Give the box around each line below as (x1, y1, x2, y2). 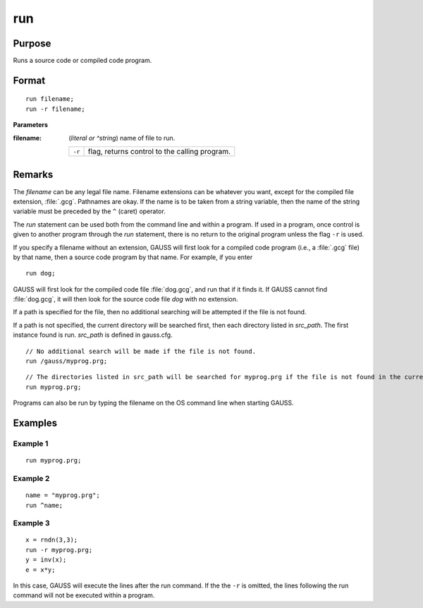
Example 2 (13, 473, 50, 483)
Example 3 (13, 518, 50, 528)
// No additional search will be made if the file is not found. (25, 347, 257, 355)
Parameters (13, 121, 49, 129)
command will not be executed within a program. (13, 591, 155, 600)
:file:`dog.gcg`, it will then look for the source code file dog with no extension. (13, 295, 239, 304)
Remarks (13, 169, 54, 181)
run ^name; (25, 501, 63, 509)
